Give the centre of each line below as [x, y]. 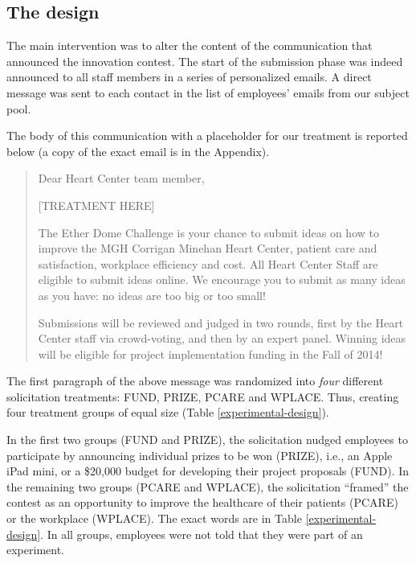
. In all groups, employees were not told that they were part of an [202, 534]
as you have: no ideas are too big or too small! [152, 295]
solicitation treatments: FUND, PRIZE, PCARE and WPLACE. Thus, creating [203, 396]
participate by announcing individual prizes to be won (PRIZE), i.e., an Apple [200, 455]
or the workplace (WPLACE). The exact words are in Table [154, 518]
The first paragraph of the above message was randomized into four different [195, 381]
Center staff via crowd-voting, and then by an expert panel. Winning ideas [222, 338]
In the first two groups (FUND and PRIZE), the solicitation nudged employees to [207, 440]
